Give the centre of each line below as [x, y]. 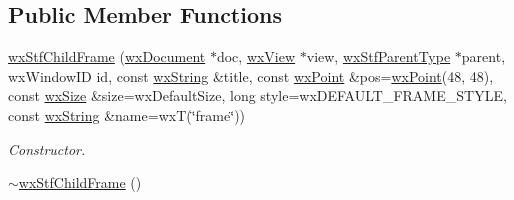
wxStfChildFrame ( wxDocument [107, 56]
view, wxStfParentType [378, 56]
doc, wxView [256, 56]
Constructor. [47, 148]
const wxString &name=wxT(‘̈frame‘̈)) [127, 114]
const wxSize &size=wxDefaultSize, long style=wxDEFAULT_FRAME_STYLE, [257, 95]
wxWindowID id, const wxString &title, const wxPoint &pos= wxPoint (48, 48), [251, 75]
